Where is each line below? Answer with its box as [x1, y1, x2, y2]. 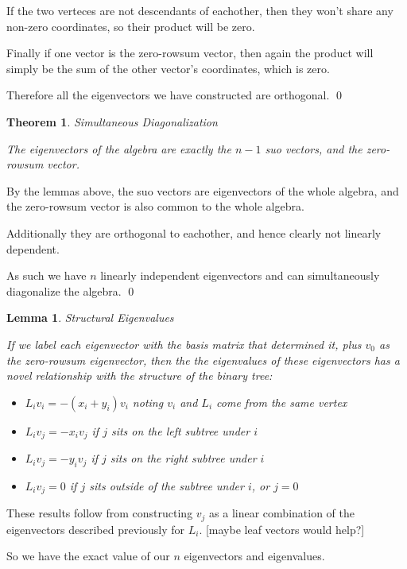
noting [132, 393, 164, 410]
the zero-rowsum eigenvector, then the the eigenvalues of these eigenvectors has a [6, 351, 400, 368]
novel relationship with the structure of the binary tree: [6, 367, 273, 384]
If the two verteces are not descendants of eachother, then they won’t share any [6, 2, 393, 18]
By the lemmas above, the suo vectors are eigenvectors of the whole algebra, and [6, 182, 399, 199]
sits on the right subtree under [110, 450, 257, 466]
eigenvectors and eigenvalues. [184, 548, 325, 564]
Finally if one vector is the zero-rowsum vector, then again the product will [6, 45, 374, 61]
